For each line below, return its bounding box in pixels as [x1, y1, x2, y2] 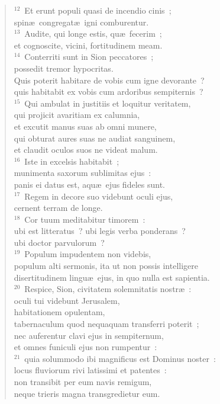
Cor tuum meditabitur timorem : [24, 213, 145, 225]
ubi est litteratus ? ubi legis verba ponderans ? [14, 225, 186, 237]
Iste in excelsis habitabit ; [24, 155, 119, 167]
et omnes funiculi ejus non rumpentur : [14, 341, 157, 353]
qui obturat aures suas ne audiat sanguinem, [14, 132, 176, 144]
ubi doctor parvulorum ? [14, 236, 105, 248]
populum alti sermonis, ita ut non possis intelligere [14, 259, 199, 272]
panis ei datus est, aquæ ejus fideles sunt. [14, 178, 165, 190]
